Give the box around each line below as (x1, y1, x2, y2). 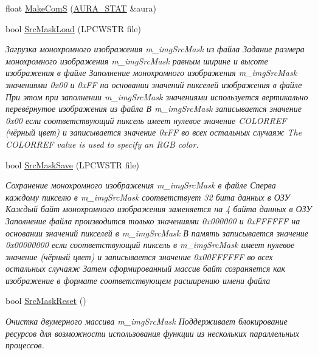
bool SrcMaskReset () (5, 294, 86, 307)
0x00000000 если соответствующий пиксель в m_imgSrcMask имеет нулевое (5, 238, 295, 251)
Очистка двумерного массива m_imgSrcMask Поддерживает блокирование (5, 315, 288, 328)
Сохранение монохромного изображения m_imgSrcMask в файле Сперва (5, 179, 276, 191)
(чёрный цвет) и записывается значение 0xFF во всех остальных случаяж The (5, 126, 302, 139)
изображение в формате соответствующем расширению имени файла (5, 274, 271, 286)
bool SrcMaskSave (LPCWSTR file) (5, 158, 140, 171)
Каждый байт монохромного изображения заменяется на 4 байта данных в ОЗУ (5, 202, 312, 215)
